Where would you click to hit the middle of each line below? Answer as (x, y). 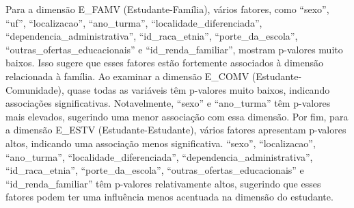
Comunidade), (35, 89)
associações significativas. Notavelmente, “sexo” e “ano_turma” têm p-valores (168, 103)
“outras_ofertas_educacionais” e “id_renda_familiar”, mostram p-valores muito (174, 49)
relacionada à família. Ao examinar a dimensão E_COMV (127, 76)
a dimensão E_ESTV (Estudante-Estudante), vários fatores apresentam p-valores (176, 130)
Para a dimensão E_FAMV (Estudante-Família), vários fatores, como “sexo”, (167, 9)
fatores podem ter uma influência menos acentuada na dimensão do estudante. (169, 197)
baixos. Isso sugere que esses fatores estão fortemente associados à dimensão (164, 63)
